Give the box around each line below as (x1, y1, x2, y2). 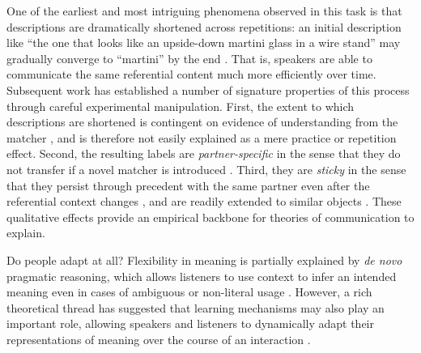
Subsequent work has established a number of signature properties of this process (6, 81, 410, 98)
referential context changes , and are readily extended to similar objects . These (6, 193, 402, 210)
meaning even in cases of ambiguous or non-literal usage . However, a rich (6, 283, 372, 300)
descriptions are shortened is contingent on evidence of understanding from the (6, 113, 398, 130)
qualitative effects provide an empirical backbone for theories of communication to (6, 208, 415, 225)
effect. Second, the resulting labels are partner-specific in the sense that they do (6, 145, 401, 162)
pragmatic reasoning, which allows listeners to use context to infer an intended (6, 267, 397, 284)
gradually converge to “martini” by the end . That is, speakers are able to (6, 49, 372, 66)
